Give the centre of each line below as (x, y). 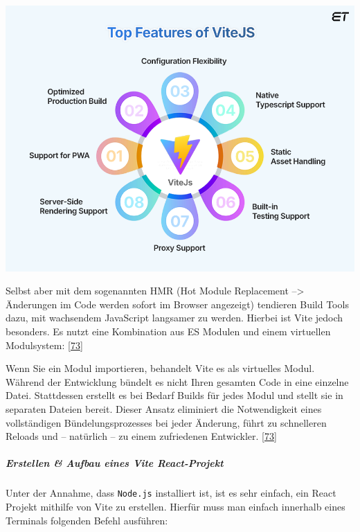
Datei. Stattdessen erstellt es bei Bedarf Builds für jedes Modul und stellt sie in (174, 395)
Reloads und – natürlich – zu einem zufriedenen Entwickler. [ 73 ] (141, 436)
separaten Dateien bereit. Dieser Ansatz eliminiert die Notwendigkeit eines (164, 408)
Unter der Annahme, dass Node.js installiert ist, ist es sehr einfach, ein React (171, 493)
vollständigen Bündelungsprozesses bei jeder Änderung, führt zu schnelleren (166, 422)
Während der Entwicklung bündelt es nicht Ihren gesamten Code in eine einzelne (177, 381)
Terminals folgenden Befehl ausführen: (87, 520)
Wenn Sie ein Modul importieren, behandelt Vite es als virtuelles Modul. (160, 368)
